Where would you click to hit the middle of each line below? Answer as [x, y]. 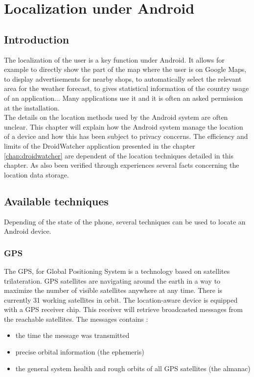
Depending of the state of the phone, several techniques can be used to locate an [125, 221]
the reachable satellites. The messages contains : [76, 319]
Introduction [37, 39]
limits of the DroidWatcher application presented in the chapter [100, 145]
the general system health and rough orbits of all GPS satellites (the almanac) [133, 368]
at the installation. [32, 107]
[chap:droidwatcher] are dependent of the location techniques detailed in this [119, 155]
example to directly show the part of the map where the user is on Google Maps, [125, 69]
